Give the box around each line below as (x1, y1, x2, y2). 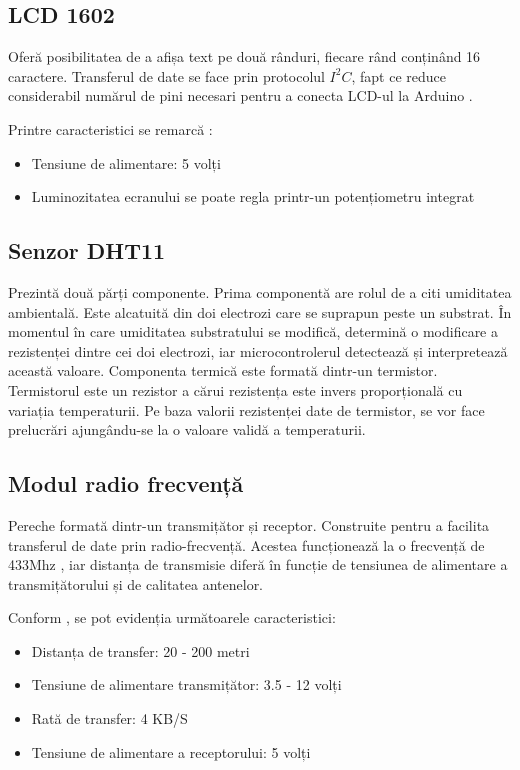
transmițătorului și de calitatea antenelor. (8, 573, 264, 594)
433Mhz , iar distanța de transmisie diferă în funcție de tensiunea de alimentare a (8, 554, 508, 575)
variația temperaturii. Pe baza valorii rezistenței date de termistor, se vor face (8, 399, 485, 420)
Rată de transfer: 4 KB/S (31, 708, 188, 729)
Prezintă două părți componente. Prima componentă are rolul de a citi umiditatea (8, 281, 512, 302)
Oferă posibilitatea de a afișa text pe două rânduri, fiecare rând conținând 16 (8, 46, 481, 67)
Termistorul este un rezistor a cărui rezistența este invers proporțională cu (8, 379, 463, 400)
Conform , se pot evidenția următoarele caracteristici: (8, 607, 336, 628)
